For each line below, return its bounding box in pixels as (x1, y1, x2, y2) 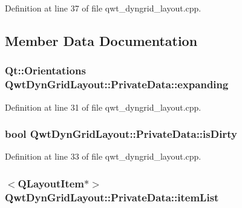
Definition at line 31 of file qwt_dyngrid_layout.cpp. (5, 100, 201, 113)
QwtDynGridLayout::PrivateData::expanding (5, 77, 229, 92)
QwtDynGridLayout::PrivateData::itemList (5, 189, 219, 204)
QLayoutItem (18, 175, 85, 190)
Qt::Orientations (5, 63, 86, 78)
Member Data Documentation (5, 31, 198, 50)
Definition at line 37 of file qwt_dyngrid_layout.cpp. (5, 2, 201, 14)
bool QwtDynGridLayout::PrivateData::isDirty (5, 126, 237, 141)
